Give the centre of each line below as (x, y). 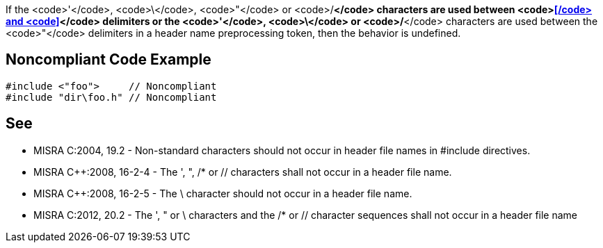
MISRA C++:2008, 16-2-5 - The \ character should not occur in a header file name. (223, 193)
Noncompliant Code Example (108, 60)
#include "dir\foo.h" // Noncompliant (111, 97)
